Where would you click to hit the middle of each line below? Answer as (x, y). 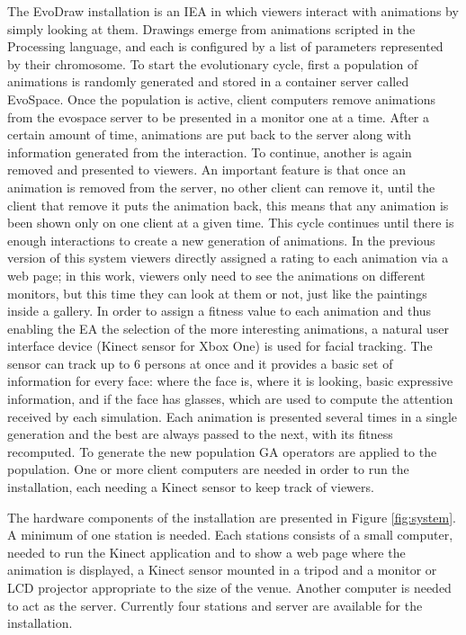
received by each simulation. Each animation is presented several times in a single (233, 416)
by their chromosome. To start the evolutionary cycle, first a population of (213, 63)
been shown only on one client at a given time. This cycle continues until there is (231, 223)
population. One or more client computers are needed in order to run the (208, 469)
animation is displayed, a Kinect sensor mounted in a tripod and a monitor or (222, 570)
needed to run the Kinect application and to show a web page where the (206, 552)
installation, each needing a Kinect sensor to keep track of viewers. (191, 487)
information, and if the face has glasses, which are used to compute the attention (230, 399)
